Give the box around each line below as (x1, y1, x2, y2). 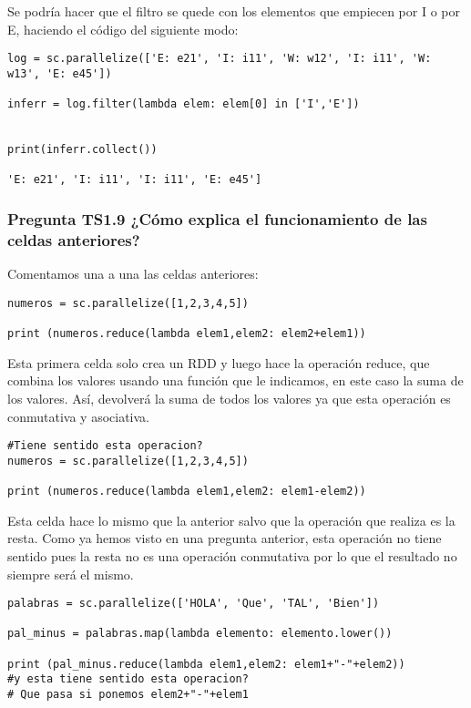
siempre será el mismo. (7, 564, 134, 583)
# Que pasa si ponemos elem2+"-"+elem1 (7, 688, 249, 702)
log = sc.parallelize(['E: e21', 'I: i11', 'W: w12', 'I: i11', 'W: (7, 52, 432, 66)
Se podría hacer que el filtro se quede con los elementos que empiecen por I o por (7, 2, 460, 20)
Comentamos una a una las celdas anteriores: (7, 264, 259, 283)
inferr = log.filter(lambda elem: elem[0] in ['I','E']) (7, 97, 360, 111)
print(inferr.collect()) (7, 143, 158, 157)
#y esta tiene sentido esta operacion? (7, 672, 249, 686)
